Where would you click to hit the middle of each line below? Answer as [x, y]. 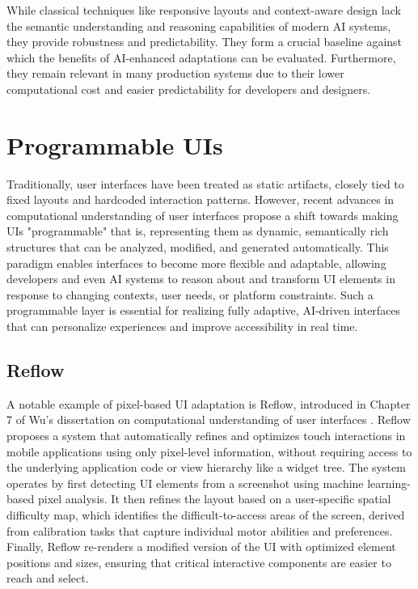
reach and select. [48, 578]
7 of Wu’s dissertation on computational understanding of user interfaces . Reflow [209, 420]
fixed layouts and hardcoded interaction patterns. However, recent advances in [201, 199]
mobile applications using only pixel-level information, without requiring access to [209, 451]
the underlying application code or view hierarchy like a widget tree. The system [206, 467]
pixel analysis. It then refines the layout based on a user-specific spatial [214, 499]
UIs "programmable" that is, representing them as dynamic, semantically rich [198, 231]
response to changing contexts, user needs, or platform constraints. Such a [190, 294]
